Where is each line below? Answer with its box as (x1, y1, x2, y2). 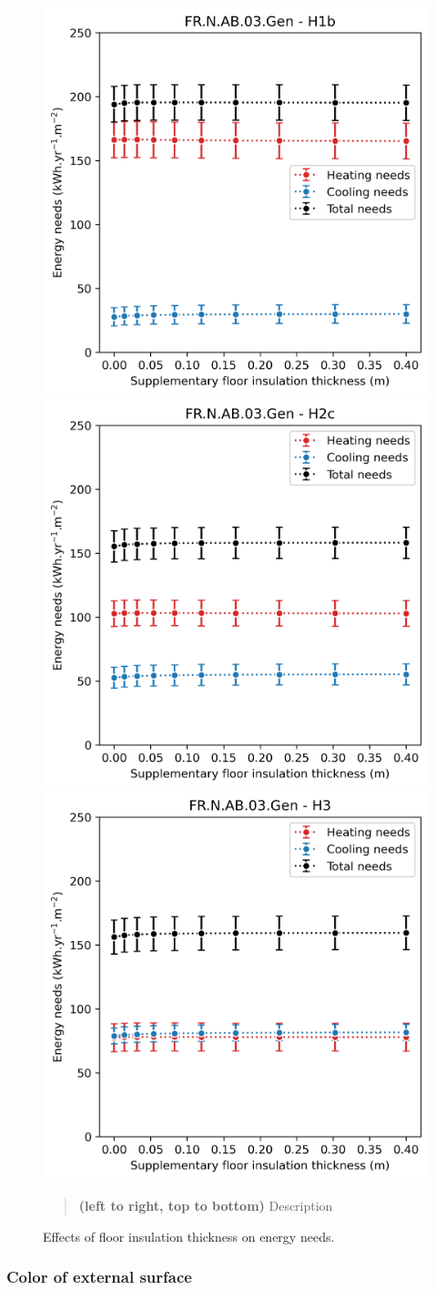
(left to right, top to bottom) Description (78, 1196, 333, 1215)
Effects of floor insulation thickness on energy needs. (43, 1226, 335, 1245)
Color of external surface (6, 1265, 192, 1288)
